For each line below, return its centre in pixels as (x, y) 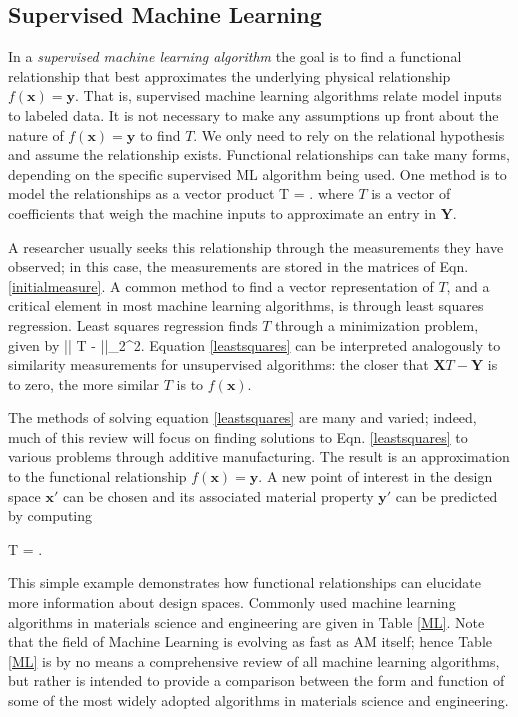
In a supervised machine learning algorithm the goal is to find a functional (235, 56)
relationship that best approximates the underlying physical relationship (229, 75)
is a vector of (411, 193)
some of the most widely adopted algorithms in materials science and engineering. (258, 700)
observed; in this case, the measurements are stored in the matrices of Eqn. (238, 266)
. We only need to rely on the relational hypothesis (349, 134)
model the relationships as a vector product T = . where (181, 193)
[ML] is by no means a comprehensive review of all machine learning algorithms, (254, 660)
